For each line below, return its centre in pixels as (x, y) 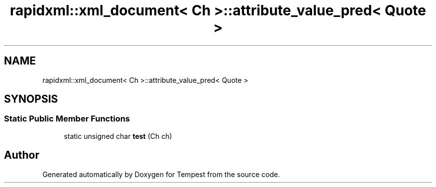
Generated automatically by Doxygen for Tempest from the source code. (161, 174)
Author (22, 155)
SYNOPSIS (31, 99)
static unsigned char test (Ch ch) (118, 136)
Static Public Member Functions (67, 119)
